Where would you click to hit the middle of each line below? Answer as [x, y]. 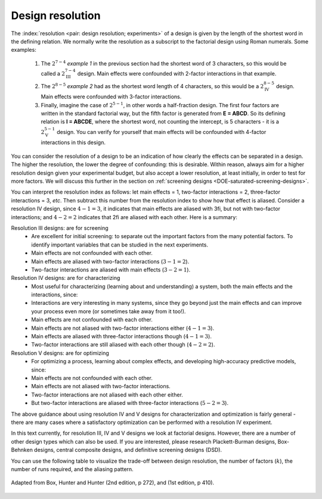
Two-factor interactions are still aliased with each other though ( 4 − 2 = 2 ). [123, 345]
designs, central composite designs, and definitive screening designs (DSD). [128, 450]
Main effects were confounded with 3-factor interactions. [111, 97]
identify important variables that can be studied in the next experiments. [120, 245]
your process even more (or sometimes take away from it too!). [109, 311]
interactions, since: [55, 295]
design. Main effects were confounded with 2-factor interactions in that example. [177, 73]
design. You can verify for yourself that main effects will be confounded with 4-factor [162, 132]
